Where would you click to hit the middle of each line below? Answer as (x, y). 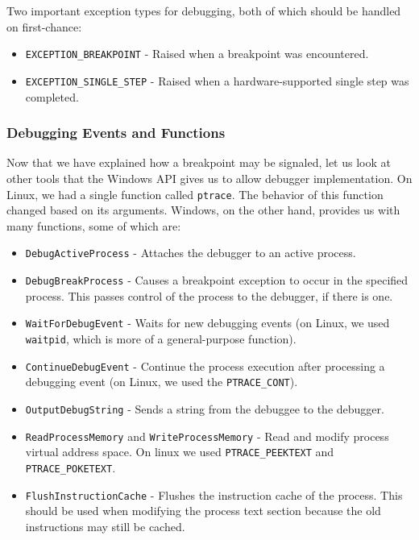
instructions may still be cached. (105, 526)
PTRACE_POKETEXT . (71, 467)
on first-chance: (44, 26)
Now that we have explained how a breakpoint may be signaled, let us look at (199, 162)
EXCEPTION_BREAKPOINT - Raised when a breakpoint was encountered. (197, 54)
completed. (52, 96)
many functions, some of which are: (94, 225)
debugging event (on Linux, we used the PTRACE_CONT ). (162, 382)
